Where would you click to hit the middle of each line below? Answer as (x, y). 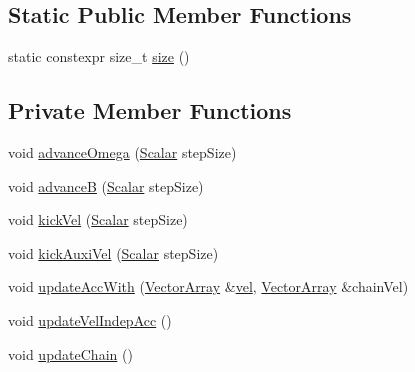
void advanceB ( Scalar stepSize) (106, 185)
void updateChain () (70, 353)
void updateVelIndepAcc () (90, 319)
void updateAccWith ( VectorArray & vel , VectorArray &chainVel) (208, 286)
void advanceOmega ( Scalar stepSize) (122, 152)
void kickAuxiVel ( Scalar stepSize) (113, 252)
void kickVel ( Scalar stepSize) (98, 219)
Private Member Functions (150, 110)
